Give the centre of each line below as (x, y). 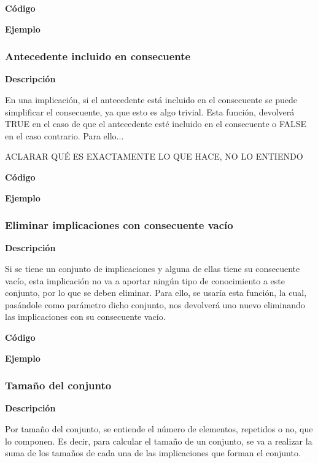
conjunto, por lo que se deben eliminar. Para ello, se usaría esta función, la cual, (156, 293)
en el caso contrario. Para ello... (64, 135)
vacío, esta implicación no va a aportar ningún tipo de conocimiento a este (145, 280)
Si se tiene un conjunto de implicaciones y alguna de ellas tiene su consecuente (153, 268)
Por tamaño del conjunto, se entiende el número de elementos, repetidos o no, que (159, 428)
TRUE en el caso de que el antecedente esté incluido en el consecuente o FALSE (156, 124)
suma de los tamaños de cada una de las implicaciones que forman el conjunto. (153, 453)
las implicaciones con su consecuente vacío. (85, 317)
